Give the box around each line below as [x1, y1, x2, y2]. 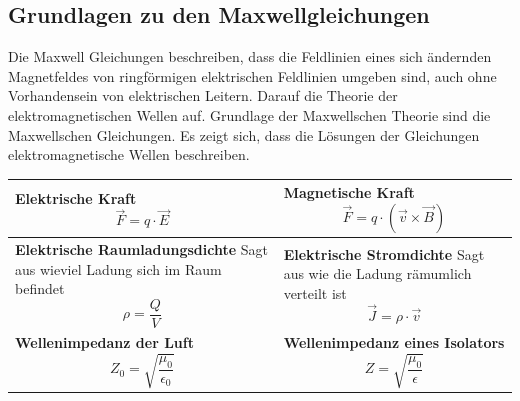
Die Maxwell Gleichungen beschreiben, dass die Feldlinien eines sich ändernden [8, 46, 492, 67]
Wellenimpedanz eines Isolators [283, 332, 505, 353]
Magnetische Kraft [283, 182, 415, 203]
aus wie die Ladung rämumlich [283, 263, 472, 284]
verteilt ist [283, 282, 347, 303]
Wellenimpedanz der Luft [15, 332, 194, 353]
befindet [15, 278, 65, 299]
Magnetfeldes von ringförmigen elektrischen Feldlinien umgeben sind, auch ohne [8, 65, 497, 86]
